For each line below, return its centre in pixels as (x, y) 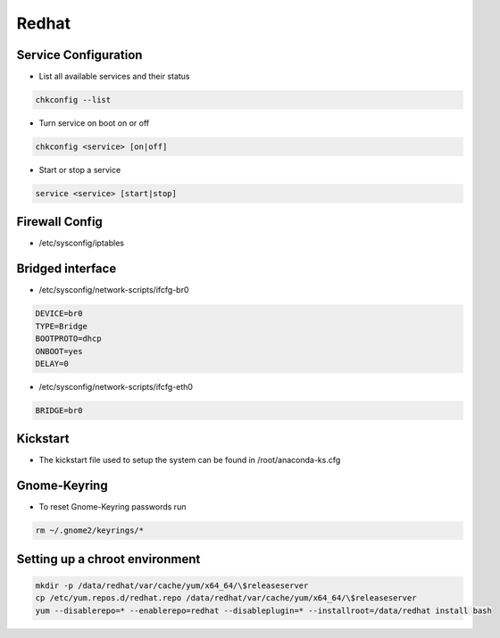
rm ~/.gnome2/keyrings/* (90, 530)
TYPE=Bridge (62, 326)
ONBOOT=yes (59, 351)
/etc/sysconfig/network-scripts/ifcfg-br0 (114, 290)
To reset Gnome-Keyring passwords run (112, 507)
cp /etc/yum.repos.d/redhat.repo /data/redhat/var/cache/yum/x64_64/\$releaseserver (226, 598)
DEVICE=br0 (59, 314)
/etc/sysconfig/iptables (82, 243)
